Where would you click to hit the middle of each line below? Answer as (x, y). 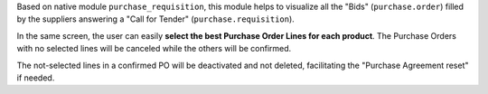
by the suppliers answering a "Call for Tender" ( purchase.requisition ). (156, 19)
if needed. (36, 78)
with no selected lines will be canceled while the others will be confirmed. (154, 49)
